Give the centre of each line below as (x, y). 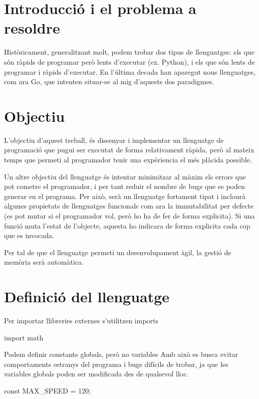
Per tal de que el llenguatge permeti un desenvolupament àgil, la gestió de (118, 252)
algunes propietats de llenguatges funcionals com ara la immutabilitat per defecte (129, 206)
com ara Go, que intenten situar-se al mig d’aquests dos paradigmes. (109, 81)
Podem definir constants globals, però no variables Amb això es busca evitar (121, 354)
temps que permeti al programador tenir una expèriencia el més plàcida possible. (128, 159)
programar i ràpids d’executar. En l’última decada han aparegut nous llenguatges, (130, 71)
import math (24, 337)
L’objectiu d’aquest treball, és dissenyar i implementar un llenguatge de (114, 140)
